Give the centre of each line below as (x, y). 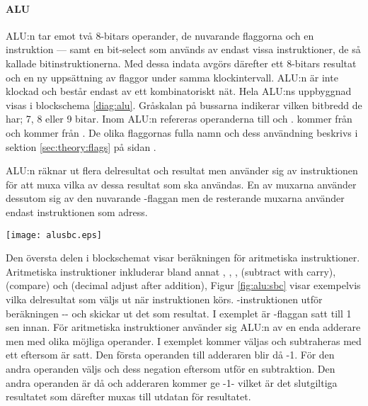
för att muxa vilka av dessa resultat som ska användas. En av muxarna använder (181, 184)
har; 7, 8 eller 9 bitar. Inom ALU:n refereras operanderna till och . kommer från (179, 119)
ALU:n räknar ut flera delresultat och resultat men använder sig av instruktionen (182, 170)
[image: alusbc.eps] (54, 235)
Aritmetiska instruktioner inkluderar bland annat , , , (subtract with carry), (171, 271)
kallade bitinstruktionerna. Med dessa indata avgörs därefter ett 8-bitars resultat (181, 63)
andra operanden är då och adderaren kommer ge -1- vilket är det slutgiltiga (172, 382)
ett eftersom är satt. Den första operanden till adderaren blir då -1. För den (170, 355)
